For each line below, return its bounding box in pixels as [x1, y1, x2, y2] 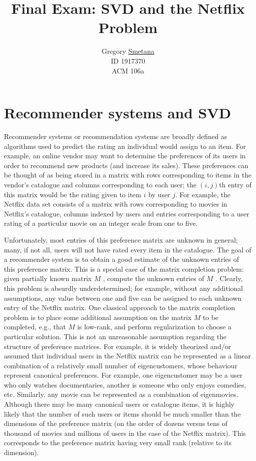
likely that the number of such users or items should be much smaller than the [4, 408, 241, 419]
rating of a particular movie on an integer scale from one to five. [4, 218, 198, 228]
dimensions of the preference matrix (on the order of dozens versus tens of [4, 418, 227, 428]
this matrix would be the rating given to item [4, 189, 141, 199]
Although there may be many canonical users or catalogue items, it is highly [4, 399, 235, 409]
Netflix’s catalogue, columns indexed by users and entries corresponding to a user [4, 208, 250, 218]
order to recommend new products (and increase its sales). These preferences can [4, 160, 249, 170]
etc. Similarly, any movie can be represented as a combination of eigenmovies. [4, 389, 238, 399]
